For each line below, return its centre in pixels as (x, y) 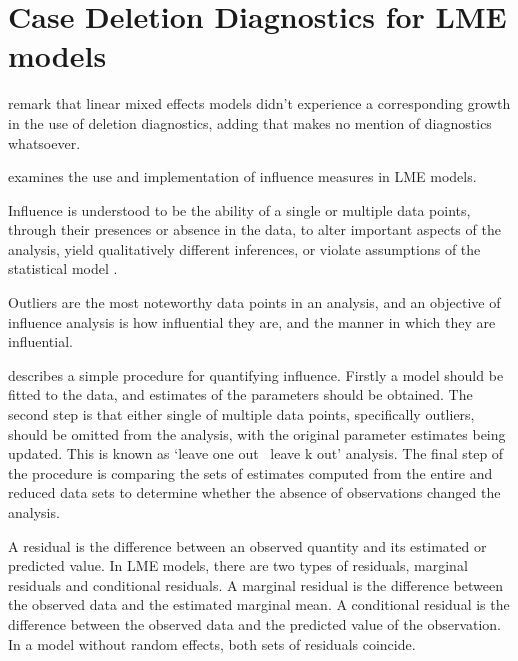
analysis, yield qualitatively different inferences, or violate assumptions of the (244, 248)
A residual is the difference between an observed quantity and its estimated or (247, 545)
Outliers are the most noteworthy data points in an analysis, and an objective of (254, 302)
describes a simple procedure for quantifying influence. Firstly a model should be (256, 374)
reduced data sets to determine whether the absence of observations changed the (254, 492)
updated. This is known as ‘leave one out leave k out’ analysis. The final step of (256, 453)
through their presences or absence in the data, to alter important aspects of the (254, 229)
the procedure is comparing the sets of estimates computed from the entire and (250, 472)
